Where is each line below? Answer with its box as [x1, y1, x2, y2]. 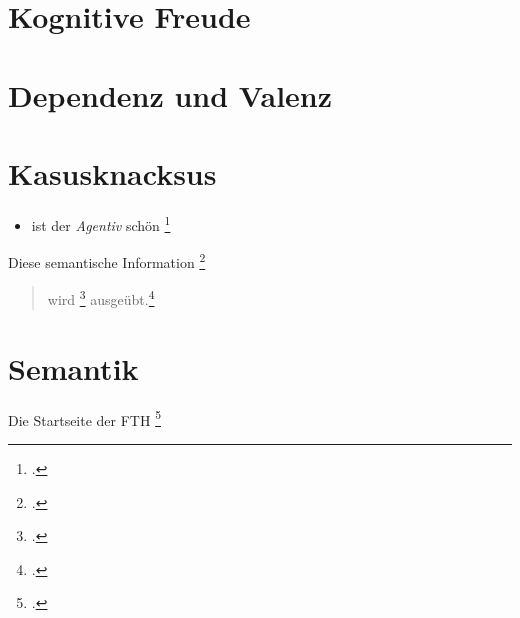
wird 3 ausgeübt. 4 [47, 286, 155, 310]
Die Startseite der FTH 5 [8, 406, 161, 430]
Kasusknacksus [8, 152, 217, 193]
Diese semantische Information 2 [8, 249, 206, 272]
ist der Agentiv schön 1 [31, 211, 171, 235]
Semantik [8, 347, 139, 388]
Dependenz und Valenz [8, 74, 333, 115]
